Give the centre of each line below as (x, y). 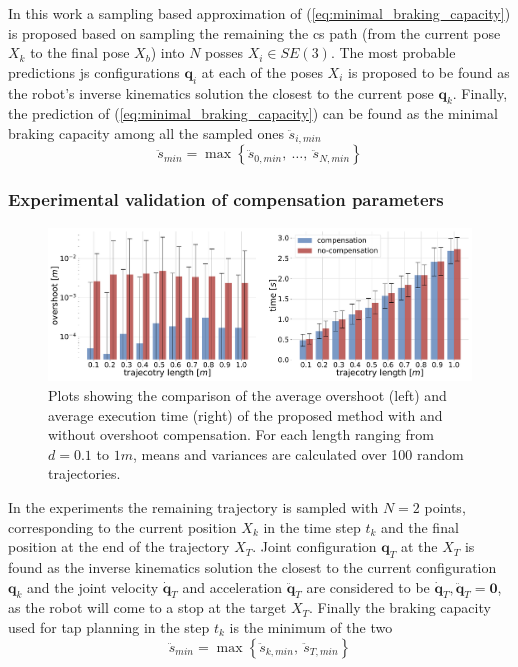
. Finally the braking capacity (400, 607)
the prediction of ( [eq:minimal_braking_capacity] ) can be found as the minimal (253, 113)
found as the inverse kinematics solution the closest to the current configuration (252, 566)
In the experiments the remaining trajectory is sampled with (193, 506)
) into (167, 52)
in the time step (312, 526)
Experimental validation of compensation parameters (226, 199)
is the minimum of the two (311, 626)
